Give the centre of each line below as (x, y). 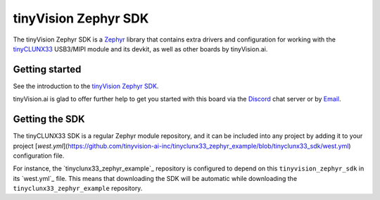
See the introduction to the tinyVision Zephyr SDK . (86, 86)
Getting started (47, 69)
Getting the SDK (49, 119)
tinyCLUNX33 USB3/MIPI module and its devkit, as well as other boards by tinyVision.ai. (140, 49)
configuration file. (39, 156)
